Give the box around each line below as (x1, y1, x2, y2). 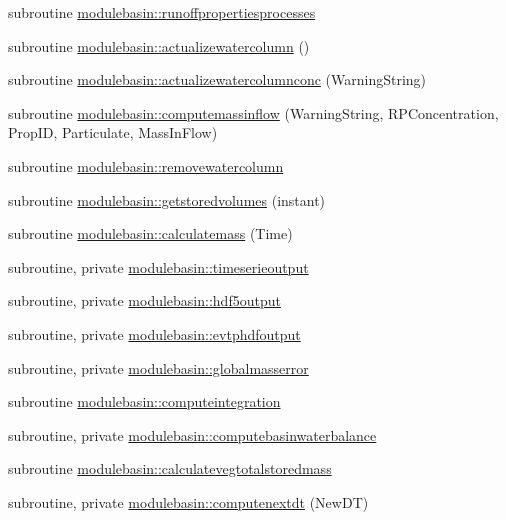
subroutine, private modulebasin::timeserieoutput (8, 256, 309, 277)
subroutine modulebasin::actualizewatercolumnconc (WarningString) (8, 69, 427, 90)
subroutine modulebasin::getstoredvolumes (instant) (8, 189, 326, 210)
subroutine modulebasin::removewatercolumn (8, 155, 284, 176)
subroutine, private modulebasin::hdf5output (8, 290, 281, 311)
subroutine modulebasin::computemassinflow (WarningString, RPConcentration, (8, 102, 499, 123)
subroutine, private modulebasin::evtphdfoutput (8, 323, 301, 344)
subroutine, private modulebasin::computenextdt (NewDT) (8, 491, 369, 512)
